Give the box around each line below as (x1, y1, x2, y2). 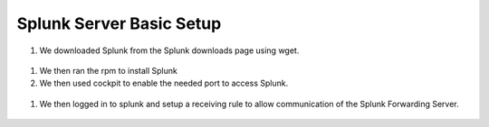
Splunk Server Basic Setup (16, 14, 222, 33)
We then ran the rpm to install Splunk (39, 65, 178, 76)
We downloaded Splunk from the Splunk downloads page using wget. (39, 45, 300, 56)
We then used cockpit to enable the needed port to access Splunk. (39, 77, 289, 89)
